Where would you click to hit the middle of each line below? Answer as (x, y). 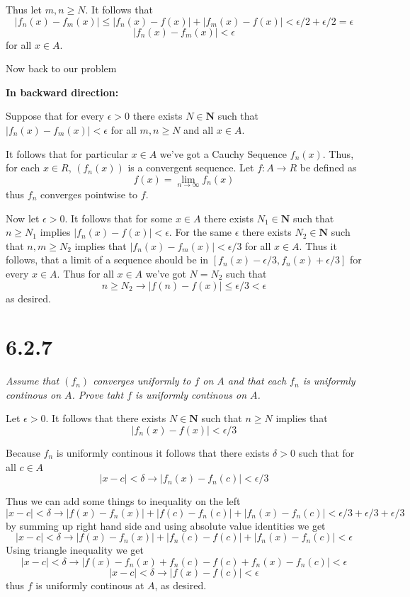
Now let (23, 218)
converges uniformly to (142, 381)
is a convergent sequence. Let (191, 167)
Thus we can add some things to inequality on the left (123, 501)
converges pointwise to (89, 194)
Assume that (33, 381)
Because (23, 453)
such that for (326, 453)
